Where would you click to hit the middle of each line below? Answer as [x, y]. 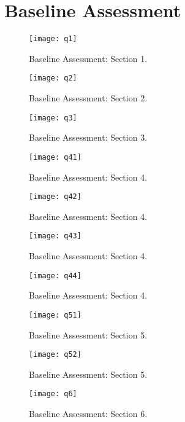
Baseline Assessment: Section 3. [88, 137]
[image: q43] [55, 236]
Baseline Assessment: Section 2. [88, 98]
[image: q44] [55, 275]
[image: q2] [53, 78]
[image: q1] [53, 39]
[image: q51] [55, 315]
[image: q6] [53, 394]
